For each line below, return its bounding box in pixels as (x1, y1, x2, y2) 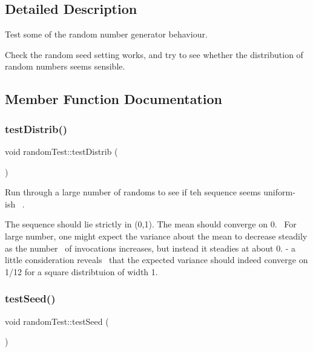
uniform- (263, 186, 295, 198)
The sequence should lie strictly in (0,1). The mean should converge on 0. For (5, 218, 297, 230)
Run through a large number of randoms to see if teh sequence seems (5, 186, 261, 198)
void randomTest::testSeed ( (5, 315, 109, 327)
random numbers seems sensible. (5, 60, 125, 73)
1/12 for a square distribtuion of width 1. (5, 265, 158, 278)
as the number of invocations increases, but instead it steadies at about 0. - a (5, 241, 296, 254)
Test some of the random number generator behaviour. (5, 28, 208, 41)
